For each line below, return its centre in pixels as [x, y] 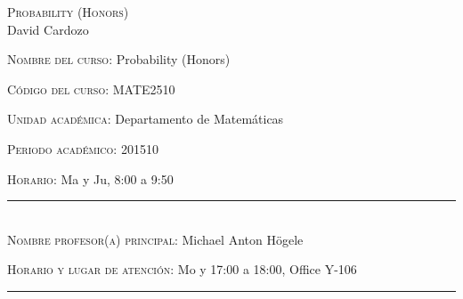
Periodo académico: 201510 [83, 148]
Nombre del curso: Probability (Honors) [119, 59]
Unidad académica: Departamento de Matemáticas [146, 119]
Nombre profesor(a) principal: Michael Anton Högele [155, 239]
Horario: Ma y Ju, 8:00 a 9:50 [90, 178]
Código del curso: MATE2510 [91, 89]
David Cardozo [48, 29]
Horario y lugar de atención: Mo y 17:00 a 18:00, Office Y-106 [182, 269]
